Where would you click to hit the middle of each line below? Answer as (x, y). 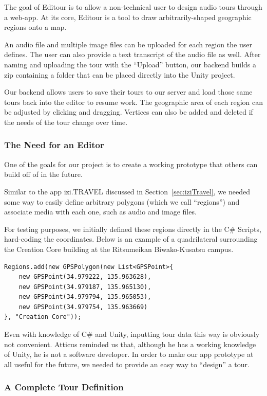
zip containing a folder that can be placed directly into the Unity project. (120, 74)
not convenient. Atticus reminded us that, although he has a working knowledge (130, 344)
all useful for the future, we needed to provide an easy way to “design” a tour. (127, 364)
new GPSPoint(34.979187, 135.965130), (85, 287)
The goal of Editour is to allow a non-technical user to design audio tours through (133, 7)
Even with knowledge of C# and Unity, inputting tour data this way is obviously (132, 334)
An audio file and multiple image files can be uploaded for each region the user (128, 44)
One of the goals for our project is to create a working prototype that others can (131, 164)
